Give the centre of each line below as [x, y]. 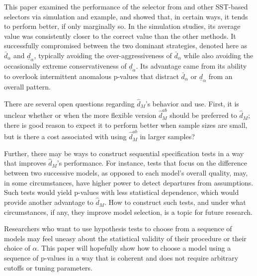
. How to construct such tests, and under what [175, 202]
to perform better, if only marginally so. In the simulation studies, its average [122, 26]
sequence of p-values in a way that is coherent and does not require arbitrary [121, 258]
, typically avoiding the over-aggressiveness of [103, 55]
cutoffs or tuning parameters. [48, 267]
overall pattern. [27, 87]
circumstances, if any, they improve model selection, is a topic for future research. [128, 212]
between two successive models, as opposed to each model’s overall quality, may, [126, 173]
